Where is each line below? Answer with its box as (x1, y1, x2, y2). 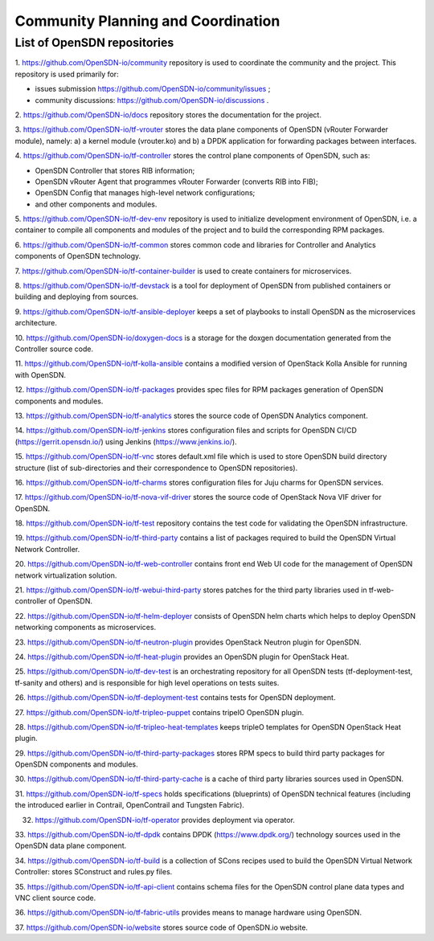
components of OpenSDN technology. (14, 252, 141, 261)
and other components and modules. (35, 199, 158, 209)
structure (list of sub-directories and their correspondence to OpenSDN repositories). (14, 463, 298, 473)
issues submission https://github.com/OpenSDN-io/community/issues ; (35, 84, 271, 94)
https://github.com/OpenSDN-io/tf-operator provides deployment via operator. (35, 815, 295, 824)
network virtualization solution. (14, 571, 117, 580)
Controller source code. (14, 344, 94, 354)
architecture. (14, 318, 58, 328)
